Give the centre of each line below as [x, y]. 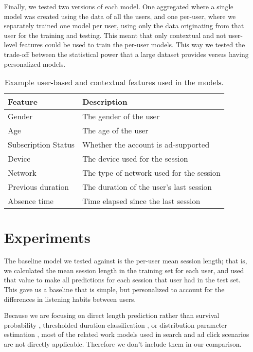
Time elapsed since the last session [141, 201]
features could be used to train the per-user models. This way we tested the [132, 45]
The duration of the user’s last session [147, 187]
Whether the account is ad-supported [146, 145]
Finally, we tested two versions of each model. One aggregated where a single [119, 6]
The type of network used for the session [152, 173]
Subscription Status [41, 145]
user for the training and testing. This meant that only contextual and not [115, 35]
